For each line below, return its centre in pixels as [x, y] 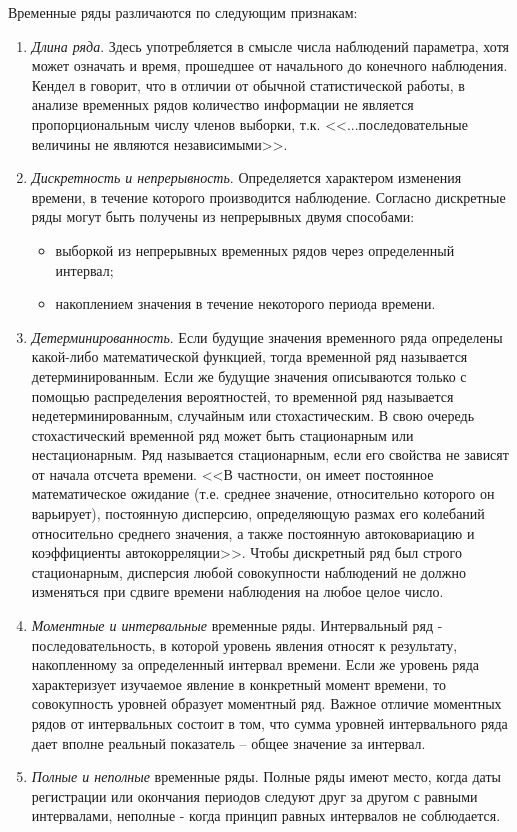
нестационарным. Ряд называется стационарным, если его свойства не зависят [270, 454]
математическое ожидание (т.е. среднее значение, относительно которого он [263, 493]
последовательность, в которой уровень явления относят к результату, [244, 644]
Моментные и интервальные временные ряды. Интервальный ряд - [237, 625]
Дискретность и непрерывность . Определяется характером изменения [246, 177]
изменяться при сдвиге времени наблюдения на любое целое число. [237, 591]
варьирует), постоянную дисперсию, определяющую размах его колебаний [258, 513]
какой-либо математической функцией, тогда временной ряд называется [249, 356]
